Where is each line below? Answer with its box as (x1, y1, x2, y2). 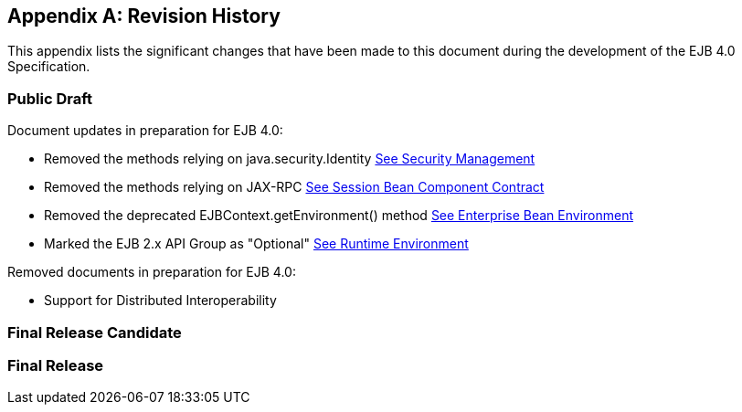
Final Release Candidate (7, 322, 182, 342)
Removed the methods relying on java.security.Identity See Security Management (44, 151, 535, 167)
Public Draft (7, 89, 93, 108)
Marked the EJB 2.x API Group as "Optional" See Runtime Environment (44, 236, 469, 252)
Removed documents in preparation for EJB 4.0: (7, 264, 296, 280)
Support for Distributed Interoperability (44, 292, 277, 309)
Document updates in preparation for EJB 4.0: (7, 122, 283, 139)
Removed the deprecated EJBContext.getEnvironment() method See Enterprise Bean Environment (44, 207, 634, 224)
